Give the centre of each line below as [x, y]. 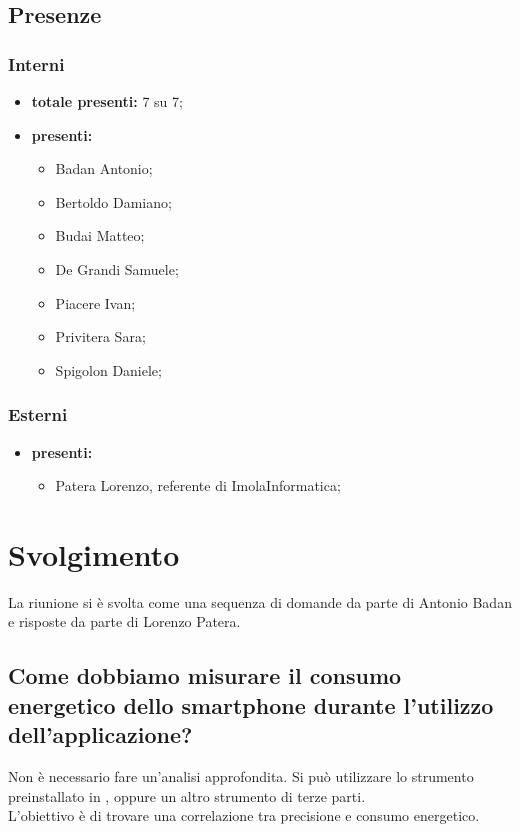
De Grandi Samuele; [117, 268]
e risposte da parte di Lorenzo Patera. [124, 621]
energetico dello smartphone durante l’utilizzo [251, 704]
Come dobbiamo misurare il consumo [205, 675]
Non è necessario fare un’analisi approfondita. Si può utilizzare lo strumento [241, 776]
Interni [36, 63]
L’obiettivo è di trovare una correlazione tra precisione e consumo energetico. [244, 815]
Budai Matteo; [100, 235]
